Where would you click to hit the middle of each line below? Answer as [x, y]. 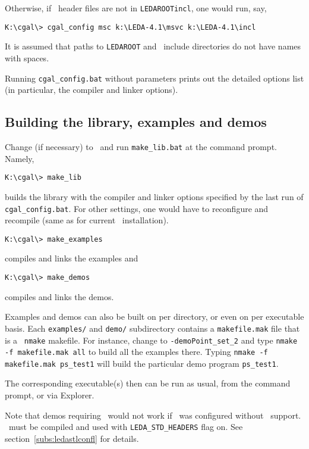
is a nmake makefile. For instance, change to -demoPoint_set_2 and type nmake [151, 340]
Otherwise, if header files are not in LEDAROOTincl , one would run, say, [136, 8]
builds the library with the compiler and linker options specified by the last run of [154, 196]
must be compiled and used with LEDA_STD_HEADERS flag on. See [126, 427]
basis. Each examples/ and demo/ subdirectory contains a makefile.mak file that [152, 328]
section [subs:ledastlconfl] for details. [72, 438]
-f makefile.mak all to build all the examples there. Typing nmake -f [136, 352]
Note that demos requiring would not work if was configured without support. [153, 415]
